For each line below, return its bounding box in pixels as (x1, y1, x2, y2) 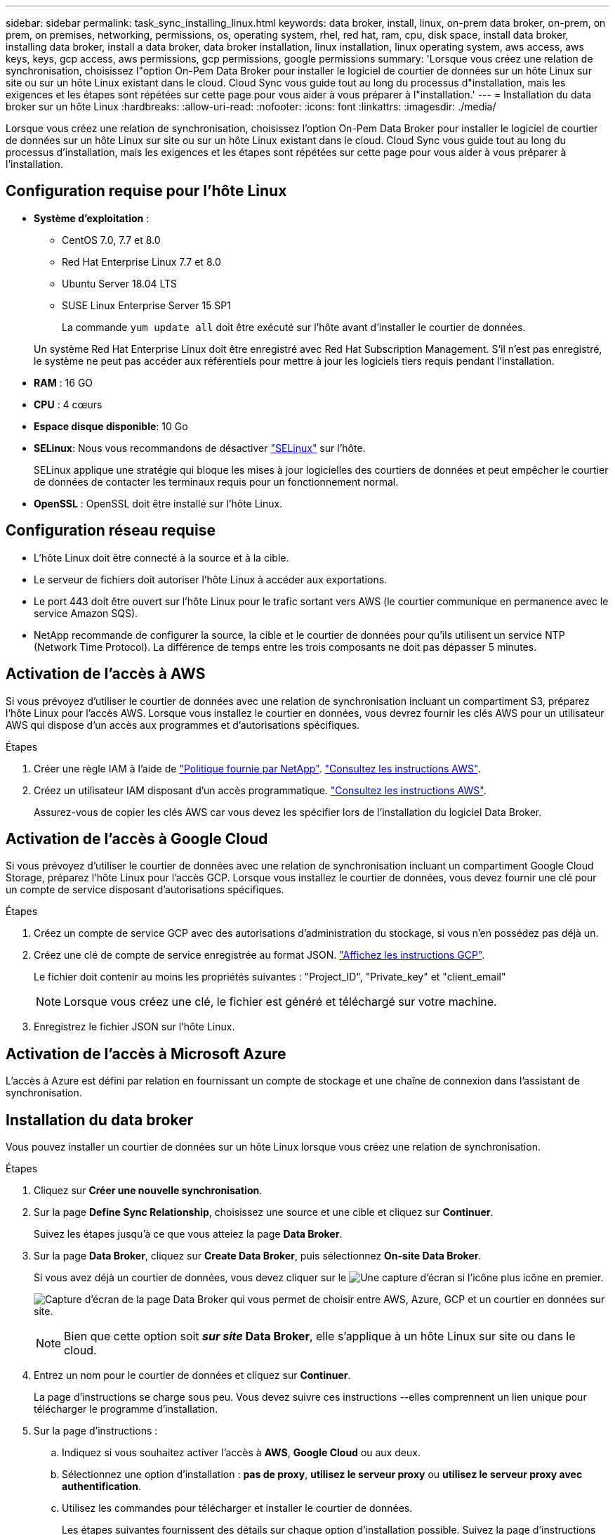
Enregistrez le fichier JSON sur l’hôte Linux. (34, 1021, 235, 1033)
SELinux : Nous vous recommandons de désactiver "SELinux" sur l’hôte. (34, 441, 366, 454)
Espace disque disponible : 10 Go (34, 420, 188, 432)
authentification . (62, 1480, 141, 1493)
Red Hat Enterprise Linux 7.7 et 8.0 (62, 255, 221, 268)
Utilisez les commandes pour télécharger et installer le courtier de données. (62, 1502, 413, 1515)
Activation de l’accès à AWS (6, 665, 206, 683)
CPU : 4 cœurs (34, 398, 102, 410)
